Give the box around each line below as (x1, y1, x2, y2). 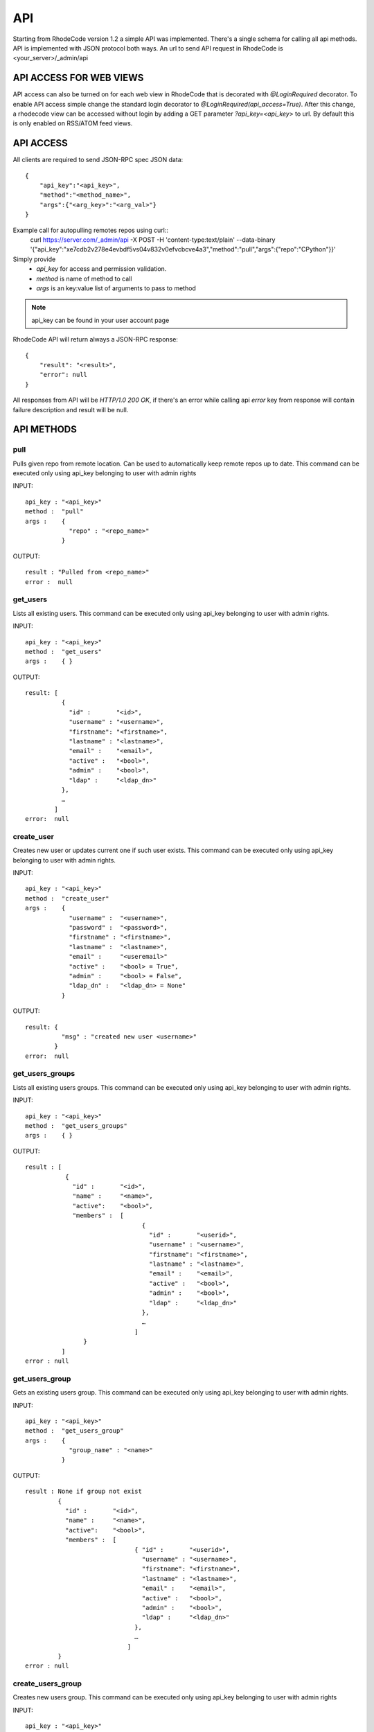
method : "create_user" (25, 894, 109, 902)
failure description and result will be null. (12, 405, 129, 414)
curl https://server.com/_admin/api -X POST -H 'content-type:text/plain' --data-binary (30, 236, 276, 244)
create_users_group (12, 1679, 82, 1688)
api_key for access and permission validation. (36, 265, 167, 273)
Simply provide (12, 255, 56, 263)
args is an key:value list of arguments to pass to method (36, 284, 197, 292)
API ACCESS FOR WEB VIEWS (12, 72, 144, 84)
